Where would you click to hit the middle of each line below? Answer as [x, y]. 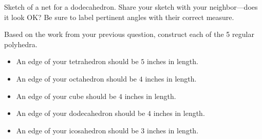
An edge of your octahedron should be [77, 78]
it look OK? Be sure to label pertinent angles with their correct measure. [119, 17]
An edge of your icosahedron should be [77, 130]
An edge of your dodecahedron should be [81, 113]
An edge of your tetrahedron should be [77, 61]
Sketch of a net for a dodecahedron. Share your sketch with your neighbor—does [131, 7]
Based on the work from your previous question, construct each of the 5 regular [129, 34]
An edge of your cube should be [66, 96]
